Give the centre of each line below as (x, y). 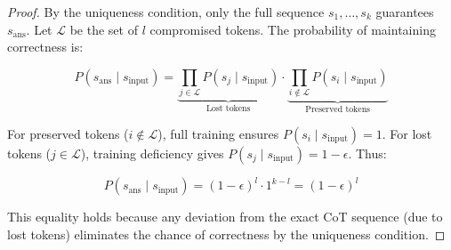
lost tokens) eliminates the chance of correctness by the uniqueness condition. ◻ (226, 234)
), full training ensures (218, 133)
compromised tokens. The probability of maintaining (293, 29)
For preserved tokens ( (68, 133)
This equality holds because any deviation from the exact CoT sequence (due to (225, 217)
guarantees (405, 12)
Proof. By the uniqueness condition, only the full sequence (166, 12)
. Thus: (367, 153)
